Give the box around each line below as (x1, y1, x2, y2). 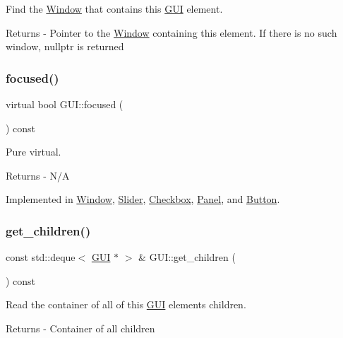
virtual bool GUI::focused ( (6, 97, 124, 111)
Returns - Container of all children (6, 320, 155, 335)
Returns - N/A (6, 168, 70, 182)
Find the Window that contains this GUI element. (6, 1, 223, 16)
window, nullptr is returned (6, 39, 124, 54)
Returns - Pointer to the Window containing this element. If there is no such (6, 25, 337, 40)
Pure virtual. (6, 144, 61, 159)
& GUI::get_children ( (138, 250, 236, 264)
